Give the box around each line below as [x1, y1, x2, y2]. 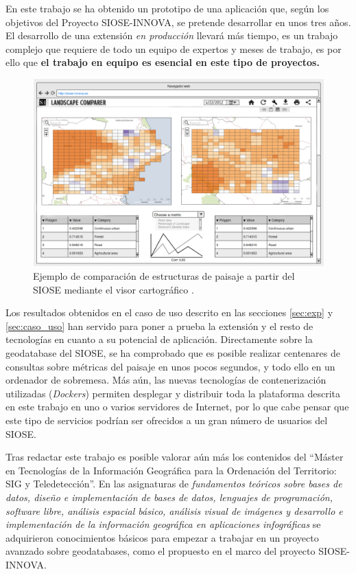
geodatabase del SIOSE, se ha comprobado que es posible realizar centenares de [5, 345, 340, 360]
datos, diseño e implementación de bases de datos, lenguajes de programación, [5, 489, 333, 504]
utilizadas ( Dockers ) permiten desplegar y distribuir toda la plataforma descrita [5, 386, 341, 400]
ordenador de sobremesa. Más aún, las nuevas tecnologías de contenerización [5, 373, 327, 387]
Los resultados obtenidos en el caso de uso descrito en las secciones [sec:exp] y [5, 305, 333, 320]
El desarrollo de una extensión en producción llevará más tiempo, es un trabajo [5, 28, 338, 43]
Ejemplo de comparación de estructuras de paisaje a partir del [33, 269, 295, 283]
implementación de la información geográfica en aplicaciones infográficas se [5, 517, 321, 531]
